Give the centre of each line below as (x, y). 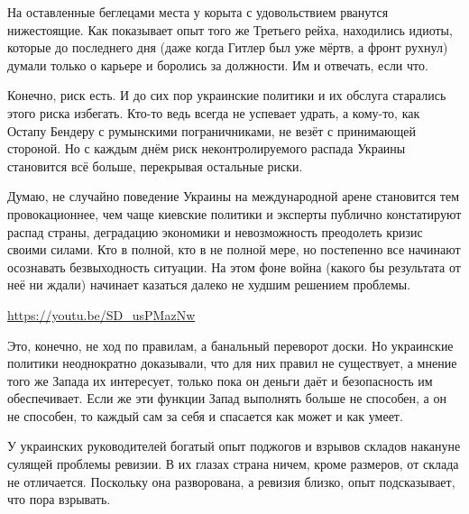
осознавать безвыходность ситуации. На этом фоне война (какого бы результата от (234, 266)
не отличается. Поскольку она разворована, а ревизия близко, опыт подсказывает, (231, 481)
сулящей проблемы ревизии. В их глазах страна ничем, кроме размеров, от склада (233, 464)
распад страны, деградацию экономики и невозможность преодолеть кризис (215, 231)
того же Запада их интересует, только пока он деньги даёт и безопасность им (220, 380)
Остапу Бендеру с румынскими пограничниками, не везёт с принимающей (212, 130)
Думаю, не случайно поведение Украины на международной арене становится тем (234, 196)
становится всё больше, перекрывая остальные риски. (155, 165)
